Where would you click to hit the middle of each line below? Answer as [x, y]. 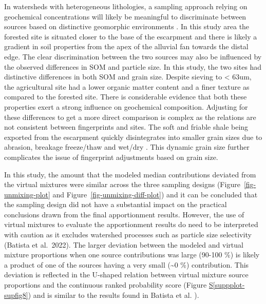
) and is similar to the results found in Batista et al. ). [113, 295]
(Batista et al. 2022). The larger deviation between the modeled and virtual [124, 244]
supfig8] [16, 295]
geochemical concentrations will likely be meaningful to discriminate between [125, 16]
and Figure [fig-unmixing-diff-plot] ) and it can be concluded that [155, 194]
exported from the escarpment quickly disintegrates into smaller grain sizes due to [133, 137]
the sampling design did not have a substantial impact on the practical [116, 204]
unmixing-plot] [27, 194]
